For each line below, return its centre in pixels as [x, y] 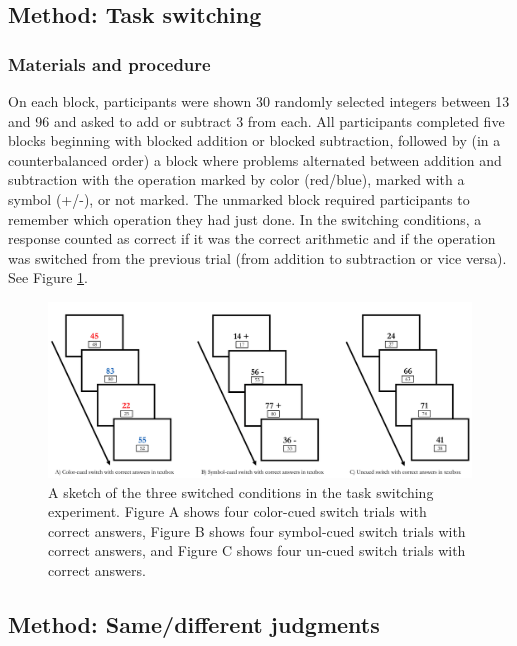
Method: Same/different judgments [194, 623]
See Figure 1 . [48, 277]
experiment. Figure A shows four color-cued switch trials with [237, 511]
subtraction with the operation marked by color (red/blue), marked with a [236, 179]
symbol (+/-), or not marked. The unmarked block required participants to [239, 198]
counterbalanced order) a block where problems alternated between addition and [255, 159]
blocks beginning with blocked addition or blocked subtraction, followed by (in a [254, 140]
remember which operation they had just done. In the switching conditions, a [245, 218]
